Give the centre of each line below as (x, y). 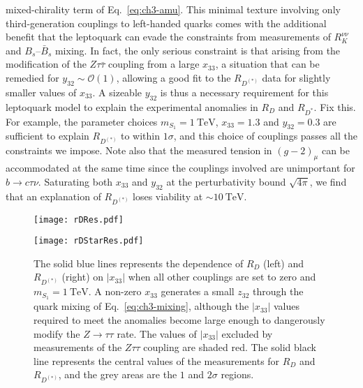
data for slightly (296, 77)
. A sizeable (117, 92)
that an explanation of (53, 196)
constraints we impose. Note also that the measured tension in (139, 150)
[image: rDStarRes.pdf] (89, 241)
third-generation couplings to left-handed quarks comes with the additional (166, 23)
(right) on (83, 277)
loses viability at (168, 196)
